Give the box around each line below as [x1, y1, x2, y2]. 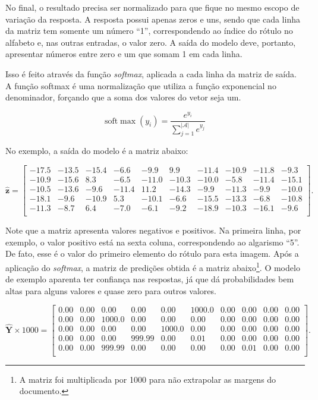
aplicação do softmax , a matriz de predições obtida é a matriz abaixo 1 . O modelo [5, 259, 300, 273]
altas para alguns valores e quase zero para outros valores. [5, 284, 216, 297]
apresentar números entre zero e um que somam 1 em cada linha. [5, 48, 243, 60]
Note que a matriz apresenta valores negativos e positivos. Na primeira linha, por [5, 224, 301, 237]
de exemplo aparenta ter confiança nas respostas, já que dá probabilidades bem [5, 273, 294, 285]
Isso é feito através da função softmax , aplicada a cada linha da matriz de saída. [5, 67, 297, 80]
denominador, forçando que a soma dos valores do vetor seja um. [5, 91, 241, 103]
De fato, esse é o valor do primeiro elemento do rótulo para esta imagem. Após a [5, 247, 299, 260]
